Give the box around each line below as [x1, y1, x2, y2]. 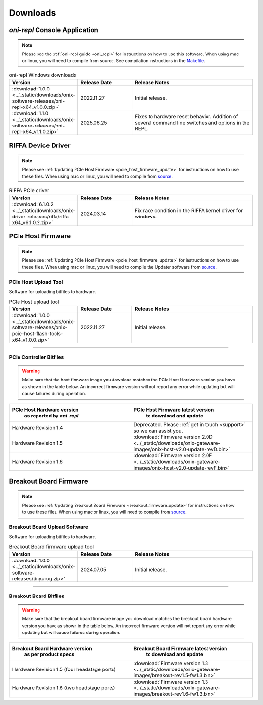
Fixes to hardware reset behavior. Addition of [134, 113, 238, 120]
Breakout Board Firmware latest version [133, 645, 227, 652]
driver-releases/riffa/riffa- [12, 213, 71, 220]
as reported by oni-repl [24, 412, 79, 419]
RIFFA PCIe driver [9, 187, 50, 194]
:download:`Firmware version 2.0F [133, 452, 212, 459]
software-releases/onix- [12, 324, 68, 331]
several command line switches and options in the [134, 119, 250, 126]
